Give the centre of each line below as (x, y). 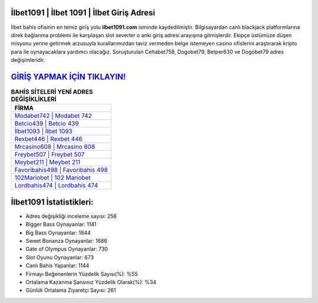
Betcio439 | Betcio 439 (47, 124)
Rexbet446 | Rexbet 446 (48, 139)
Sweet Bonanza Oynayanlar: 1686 (67, 241)
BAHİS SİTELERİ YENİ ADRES (52, 92)
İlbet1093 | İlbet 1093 (44, 131)
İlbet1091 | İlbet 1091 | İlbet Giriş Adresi (83, 13)
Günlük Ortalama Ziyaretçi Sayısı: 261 (71, 290)
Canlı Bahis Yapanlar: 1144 (57, 266)
